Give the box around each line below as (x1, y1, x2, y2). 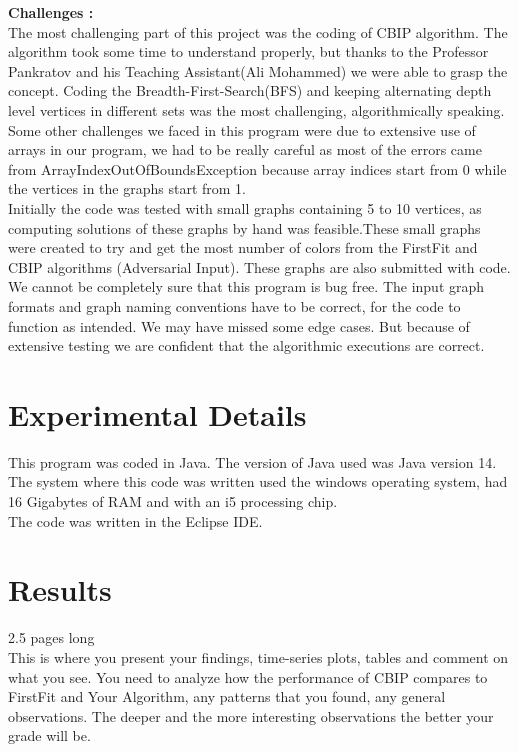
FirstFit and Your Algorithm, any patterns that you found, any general (8, 686, 446, 707)
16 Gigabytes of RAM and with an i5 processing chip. (8, 491, 338, 511)
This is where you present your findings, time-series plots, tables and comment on (8, 646, 509, 667)
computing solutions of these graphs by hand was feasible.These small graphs (8, 217, 481, 238)
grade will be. (8, 725, 91, 746)
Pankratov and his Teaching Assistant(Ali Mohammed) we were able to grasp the (8, 60, 508, 81)
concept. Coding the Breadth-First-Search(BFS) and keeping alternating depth (8, 80, 492, 101)
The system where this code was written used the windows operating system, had (8, 471, 508, 492)
